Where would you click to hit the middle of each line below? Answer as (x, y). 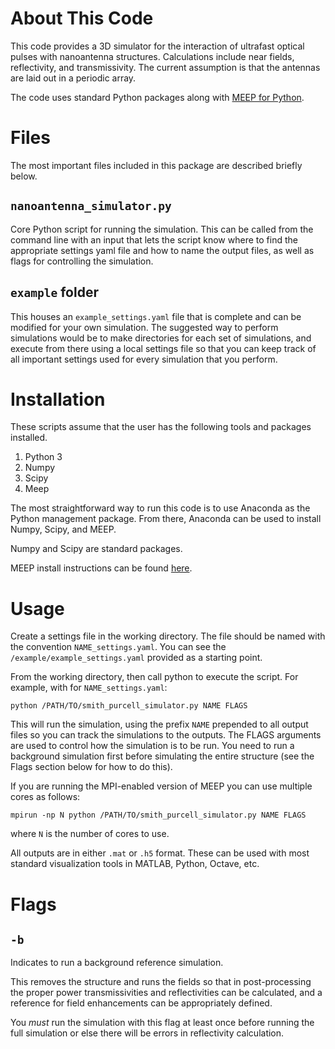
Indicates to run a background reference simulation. (117, 963)
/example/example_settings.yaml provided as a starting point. (136, 658)
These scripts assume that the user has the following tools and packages (161, 427)
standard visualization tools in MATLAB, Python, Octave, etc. (135, 864)
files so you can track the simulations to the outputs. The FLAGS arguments (166, 735)
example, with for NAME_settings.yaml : (89, 688)
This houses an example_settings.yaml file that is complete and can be (156, 316)
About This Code (82, 18)
